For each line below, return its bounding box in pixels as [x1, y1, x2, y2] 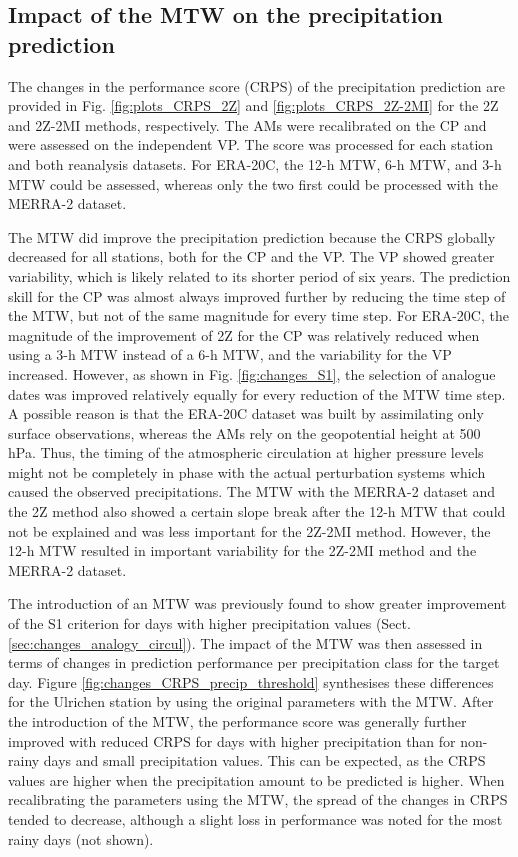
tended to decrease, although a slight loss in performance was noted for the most [8, 808, 503, 829]
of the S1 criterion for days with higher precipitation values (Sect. [8, 613, 411, 634]
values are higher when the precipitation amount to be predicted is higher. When [8, 769, 505, 790]
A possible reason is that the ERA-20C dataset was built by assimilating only [8, 403, 484, 424]
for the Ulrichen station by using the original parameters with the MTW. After [8, 691, 494, 712]
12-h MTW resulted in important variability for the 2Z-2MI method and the [8, 540, 477, 561]
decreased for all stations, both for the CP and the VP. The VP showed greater [8, 246, 495, 267]
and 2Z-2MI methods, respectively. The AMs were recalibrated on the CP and [8, 114, 487, 135]
